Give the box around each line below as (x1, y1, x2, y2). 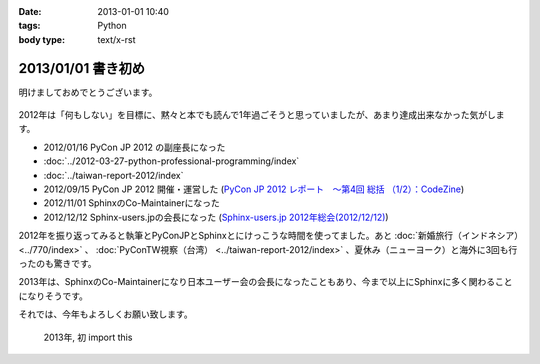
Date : (18, 6, 42, 17)
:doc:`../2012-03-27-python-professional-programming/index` (43, 155, 300, 167)
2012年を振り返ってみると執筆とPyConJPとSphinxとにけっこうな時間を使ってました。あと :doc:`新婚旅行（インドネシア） (18, 230, 519, 242)
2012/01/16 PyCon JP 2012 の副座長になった (43, 141, 226, 153)
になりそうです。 (18, 290, 89, 302)
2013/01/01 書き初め (18, 60, 145, 77)
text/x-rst (97, 33, 136, 45)
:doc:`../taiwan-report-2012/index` (43, 169, 184, 181)
